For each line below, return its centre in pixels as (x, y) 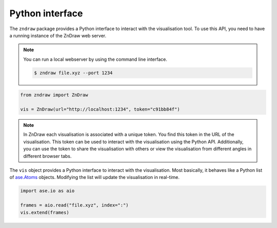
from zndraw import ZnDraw (54, 95)
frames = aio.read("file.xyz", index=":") (74, 205)
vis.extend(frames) (45, 212)
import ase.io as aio (47, 191)
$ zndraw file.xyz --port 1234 (73, 73)
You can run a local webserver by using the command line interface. (95, 59)
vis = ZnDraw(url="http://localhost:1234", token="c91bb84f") (100, 109)
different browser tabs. (47, 156)
